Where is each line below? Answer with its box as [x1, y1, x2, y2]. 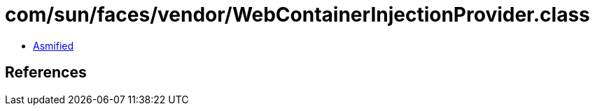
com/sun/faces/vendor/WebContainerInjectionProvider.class [5, 3, 590, 27]
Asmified [33, 39, 74, 52]
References [5, 64, 87, 82]
